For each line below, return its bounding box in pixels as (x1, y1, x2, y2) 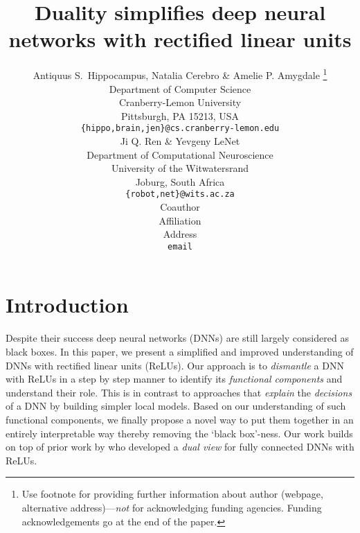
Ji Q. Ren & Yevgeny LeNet (120, 134, 240, 148)
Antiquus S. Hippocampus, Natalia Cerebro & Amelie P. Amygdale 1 (33, 66, 327, 82)
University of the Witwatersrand (111, 161, 249, 175)
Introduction (6, 290, 129, 319)
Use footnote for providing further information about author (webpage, (21, 487, 323, 501)
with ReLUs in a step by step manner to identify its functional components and (6, 372, 343, 386)
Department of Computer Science (109, 81, 251, 96)
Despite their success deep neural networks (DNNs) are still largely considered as (6, 331, 349, 345)
